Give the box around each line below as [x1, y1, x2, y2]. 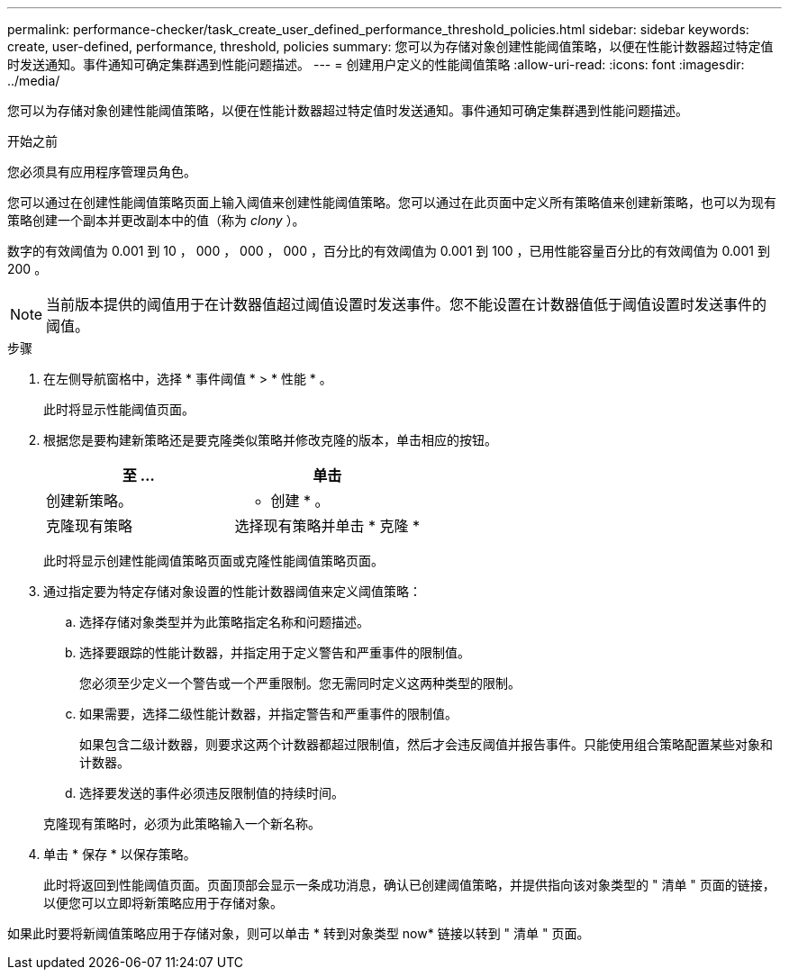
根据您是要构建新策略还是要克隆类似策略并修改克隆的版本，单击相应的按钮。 [43, 432, 497, 448]
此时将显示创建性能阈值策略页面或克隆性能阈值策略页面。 [43, 553, 384, 568]
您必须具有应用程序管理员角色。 [7, 164, 196, 179]
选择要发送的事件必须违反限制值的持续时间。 [79, 785, 344, 801]
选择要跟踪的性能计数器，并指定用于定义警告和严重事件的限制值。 [79, 645, 470, 660]
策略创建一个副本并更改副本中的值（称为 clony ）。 [7, 213, 305, 228]
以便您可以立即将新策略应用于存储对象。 [43, 895, 283, 910]
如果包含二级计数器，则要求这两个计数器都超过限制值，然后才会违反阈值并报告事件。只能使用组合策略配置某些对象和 [79, 737, 773, 752]
